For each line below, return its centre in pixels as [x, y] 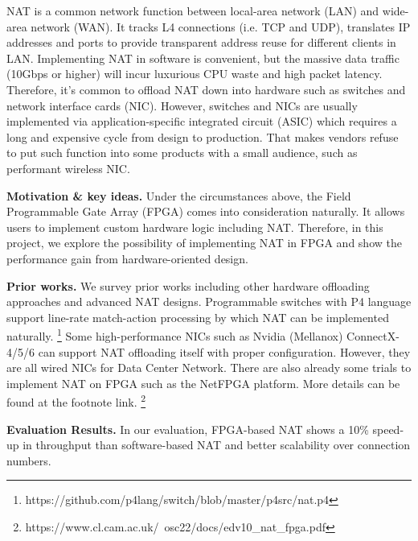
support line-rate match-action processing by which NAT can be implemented [198, 317]
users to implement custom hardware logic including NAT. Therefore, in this [195, 227]
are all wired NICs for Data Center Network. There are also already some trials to [209, 368]
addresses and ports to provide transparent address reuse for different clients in [201, 42]
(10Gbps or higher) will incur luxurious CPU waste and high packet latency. [195, 74]
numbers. [29, 460]
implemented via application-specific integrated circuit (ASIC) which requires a [202, 121]
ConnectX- [373, 335]
